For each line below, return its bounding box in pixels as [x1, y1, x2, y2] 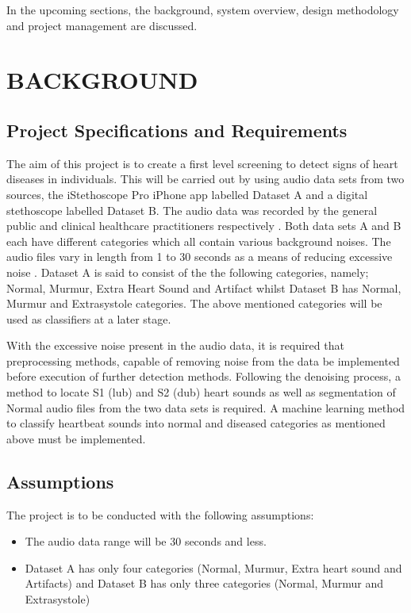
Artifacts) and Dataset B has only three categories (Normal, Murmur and [25, 575, 384, 592]
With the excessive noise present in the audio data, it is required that [6, 337, 344, 354]
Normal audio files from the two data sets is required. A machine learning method [6, 399, 405, 416]
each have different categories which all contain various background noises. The [6, 232, 391, 249]
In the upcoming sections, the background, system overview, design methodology [6, 2, 399, 17]
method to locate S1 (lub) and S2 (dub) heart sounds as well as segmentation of [6, 384, 396, 400]
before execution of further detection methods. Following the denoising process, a [6, 368, 401, 385]
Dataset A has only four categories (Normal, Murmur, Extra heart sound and [25, 559, 402, 576]
